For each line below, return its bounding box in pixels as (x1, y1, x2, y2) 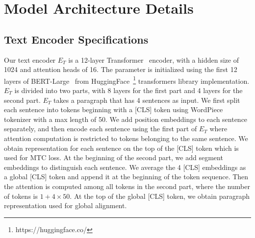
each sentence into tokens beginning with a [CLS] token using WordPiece (4, 104, 223, 115)
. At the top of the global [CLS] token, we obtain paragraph (70, 190, 250, 201)
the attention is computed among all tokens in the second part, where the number (4, 181, 250, 191)
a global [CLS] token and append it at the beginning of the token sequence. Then (4, 171, 249, 182)
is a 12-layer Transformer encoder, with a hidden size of (68, 54, 239, 65)
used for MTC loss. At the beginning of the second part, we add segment (4, 152, 223, 163)
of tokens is (4, 190, 38, 201)
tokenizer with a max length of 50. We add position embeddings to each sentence (4, 114, 248, 124)
